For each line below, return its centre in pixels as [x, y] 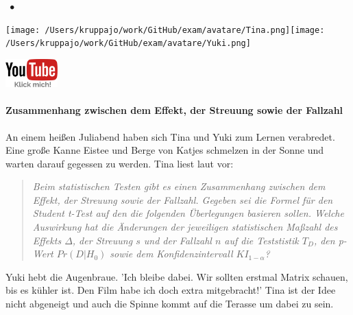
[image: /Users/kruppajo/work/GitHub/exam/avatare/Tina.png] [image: [165, 30]
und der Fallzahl [178, 240]
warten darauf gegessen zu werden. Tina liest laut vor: [120, 163]
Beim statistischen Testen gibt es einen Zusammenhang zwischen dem [179, 186]
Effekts [47, 240]
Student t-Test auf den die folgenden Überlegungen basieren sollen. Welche [188, 213]
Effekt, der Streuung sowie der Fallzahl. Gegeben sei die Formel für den [183, 199]
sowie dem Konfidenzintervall [171, 254]
